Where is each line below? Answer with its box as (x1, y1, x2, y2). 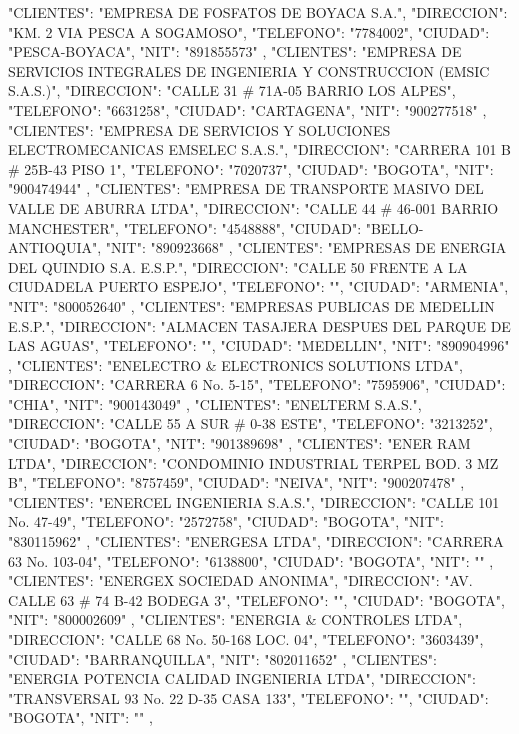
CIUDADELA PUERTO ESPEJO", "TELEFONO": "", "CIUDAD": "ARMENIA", (8, 276, 509, 297)
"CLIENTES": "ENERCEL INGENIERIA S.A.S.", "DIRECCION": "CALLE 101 (8, 491, 500, 512)
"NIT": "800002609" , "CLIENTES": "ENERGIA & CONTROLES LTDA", (8, 609, 463, 630)
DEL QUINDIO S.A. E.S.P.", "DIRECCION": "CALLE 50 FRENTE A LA (8, 256, 468, 277)
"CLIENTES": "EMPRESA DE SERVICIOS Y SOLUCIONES (8, 119, 391, 140)
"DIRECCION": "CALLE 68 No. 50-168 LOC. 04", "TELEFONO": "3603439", (8, 629, 484, 649)
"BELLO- (365, 217, 424, 238)
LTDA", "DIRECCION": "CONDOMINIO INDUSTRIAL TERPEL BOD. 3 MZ (8, 452, 499, 473)
